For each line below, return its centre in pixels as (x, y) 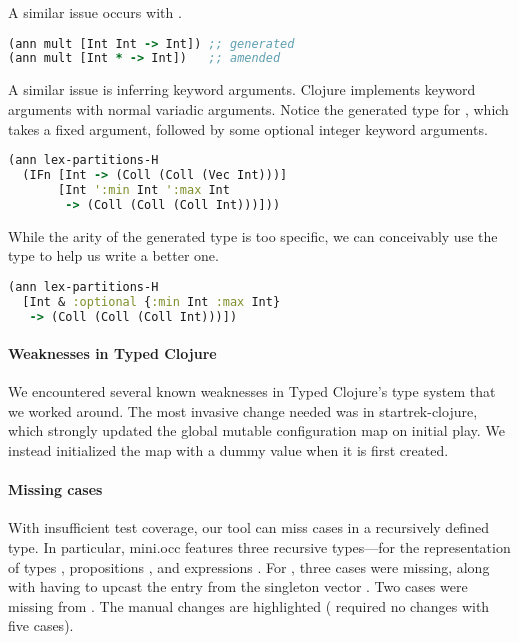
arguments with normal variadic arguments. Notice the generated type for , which (258, 108)
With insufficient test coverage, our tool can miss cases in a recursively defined (248, 527)
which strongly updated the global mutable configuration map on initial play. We (256, 430)
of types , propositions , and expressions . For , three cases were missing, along (249, 566)
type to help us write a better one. (113, 255)
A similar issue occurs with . (95, 12)
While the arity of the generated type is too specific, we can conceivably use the (253, 235)
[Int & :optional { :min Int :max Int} (151, 301)
